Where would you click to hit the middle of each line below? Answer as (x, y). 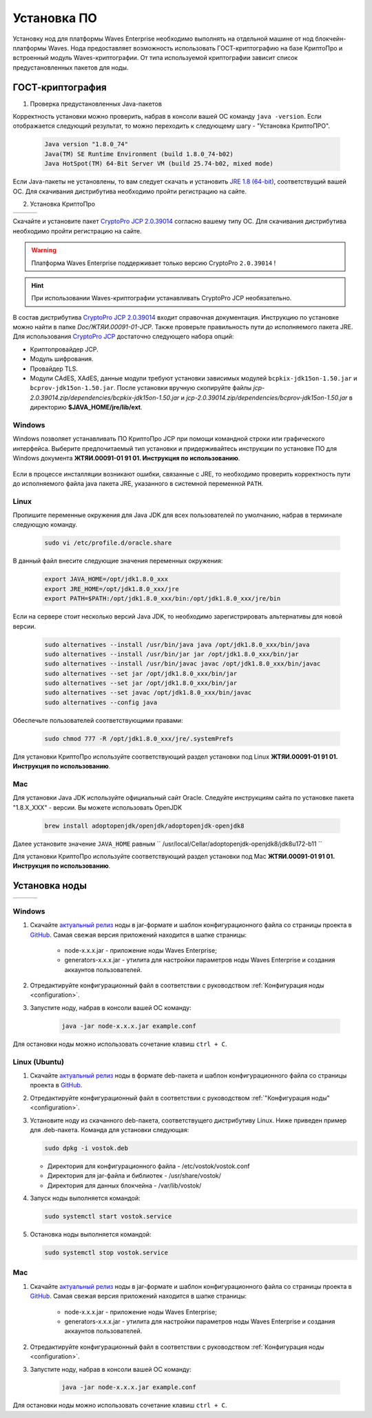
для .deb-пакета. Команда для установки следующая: (110, 1129)
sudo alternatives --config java (101, 702)
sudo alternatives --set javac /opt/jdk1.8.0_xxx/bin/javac (148, 693)
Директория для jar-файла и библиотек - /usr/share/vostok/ (134, 1176)
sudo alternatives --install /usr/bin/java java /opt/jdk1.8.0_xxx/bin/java (177, 644)
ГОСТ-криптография (60, 87)
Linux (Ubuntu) (39, 1062)
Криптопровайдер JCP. (64, 349)
